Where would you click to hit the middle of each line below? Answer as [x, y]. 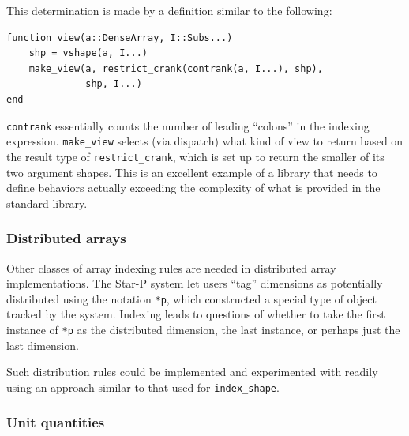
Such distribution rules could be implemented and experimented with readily [192, 372]
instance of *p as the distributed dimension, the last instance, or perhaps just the [203, 329]
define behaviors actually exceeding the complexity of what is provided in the [193, 188]
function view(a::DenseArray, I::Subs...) [120, 38]
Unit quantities [56, 422]
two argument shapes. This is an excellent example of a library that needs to [192, 172]
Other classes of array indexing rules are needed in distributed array [171, 267]
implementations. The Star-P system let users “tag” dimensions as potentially [195, 283]
